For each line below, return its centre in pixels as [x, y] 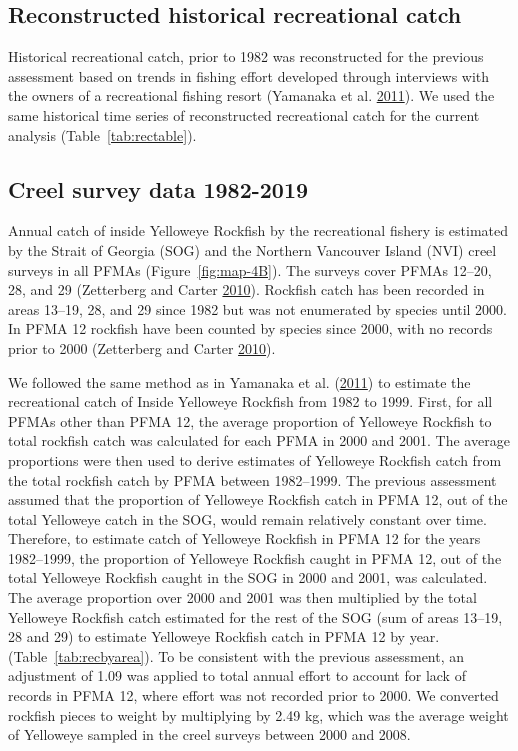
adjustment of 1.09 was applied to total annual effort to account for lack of [237, 675]
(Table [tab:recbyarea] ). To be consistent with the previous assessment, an [236, 655]
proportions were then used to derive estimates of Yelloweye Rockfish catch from [255, 459]
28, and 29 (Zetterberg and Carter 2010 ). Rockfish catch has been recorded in [246, 289]
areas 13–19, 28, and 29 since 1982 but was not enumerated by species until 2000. [257, 308]
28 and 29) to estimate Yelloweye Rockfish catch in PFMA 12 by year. [224, 636]
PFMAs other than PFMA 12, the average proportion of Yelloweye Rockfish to [250, 420]
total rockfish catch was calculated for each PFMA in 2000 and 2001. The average [259, 440]
